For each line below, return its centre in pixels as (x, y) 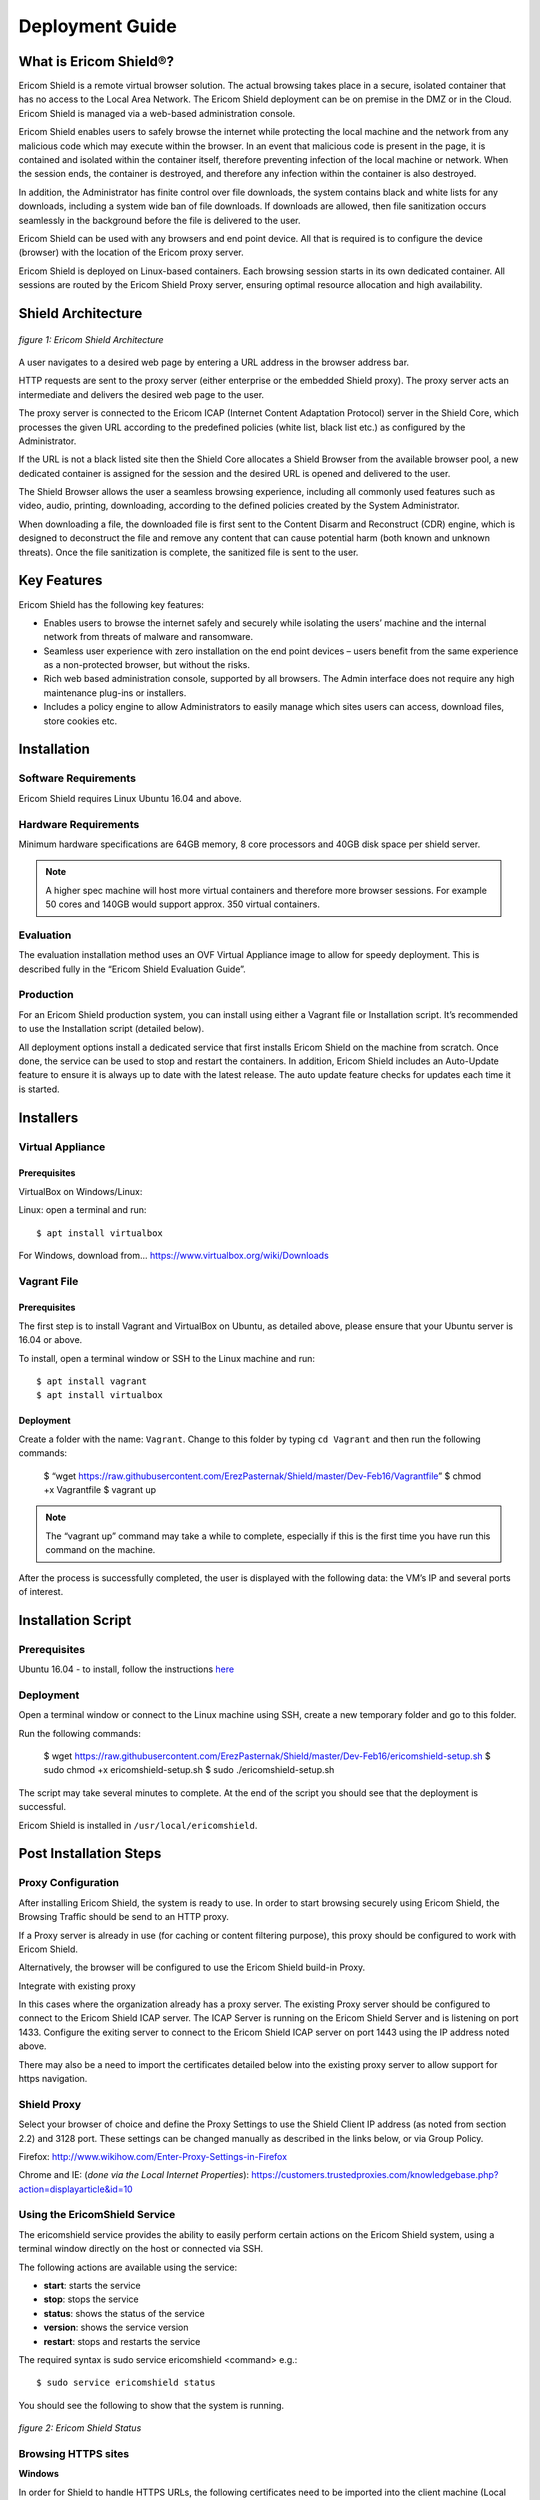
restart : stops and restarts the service (122, 2341)
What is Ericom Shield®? (96, 61)
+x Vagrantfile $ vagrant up (100, 1489)
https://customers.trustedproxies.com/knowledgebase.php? (375, 2175)
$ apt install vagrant (92, 1381)
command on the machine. (100, 1550)
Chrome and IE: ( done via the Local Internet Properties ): (134, 2175)
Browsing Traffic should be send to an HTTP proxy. (123, 1917)
